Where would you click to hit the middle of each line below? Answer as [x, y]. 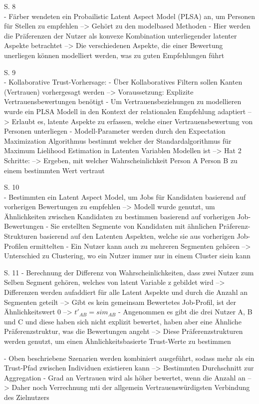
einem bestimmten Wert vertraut [54, 170]
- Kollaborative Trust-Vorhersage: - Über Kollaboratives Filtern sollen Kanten [123, 82]
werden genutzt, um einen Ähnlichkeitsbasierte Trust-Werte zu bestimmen [118, 341]
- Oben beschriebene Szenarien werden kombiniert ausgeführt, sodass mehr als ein [129, 358]
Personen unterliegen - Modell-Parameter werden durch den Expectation [115, 131]
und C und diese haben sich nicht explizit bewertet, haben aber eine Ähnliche [123, 321]
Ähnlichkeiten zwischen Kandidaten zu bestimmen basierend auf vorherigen [120, 216]
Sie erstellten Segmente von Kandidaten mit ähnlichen [133, 226]
